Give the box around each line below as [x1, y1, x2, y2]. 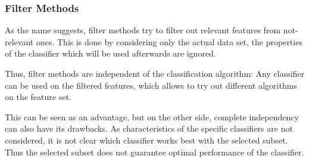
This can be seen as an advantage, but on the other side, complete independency [5, 110, 299, 123]
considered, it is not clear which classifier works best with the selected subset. [5, 133, 288, 146]
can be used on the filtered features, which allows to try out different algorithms [5, 79, 297, 91]
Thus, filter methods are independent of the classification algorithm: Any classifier [5, 67, 305, 79]
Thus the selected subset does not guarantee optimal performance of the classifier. [5, 145, 304, 158]
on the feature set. [5, 91, 71, 103]
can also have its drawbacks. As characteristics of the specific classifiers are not [5, 122, 293, 135]
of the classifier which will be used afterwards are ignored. [5, 47, 216, 60]
